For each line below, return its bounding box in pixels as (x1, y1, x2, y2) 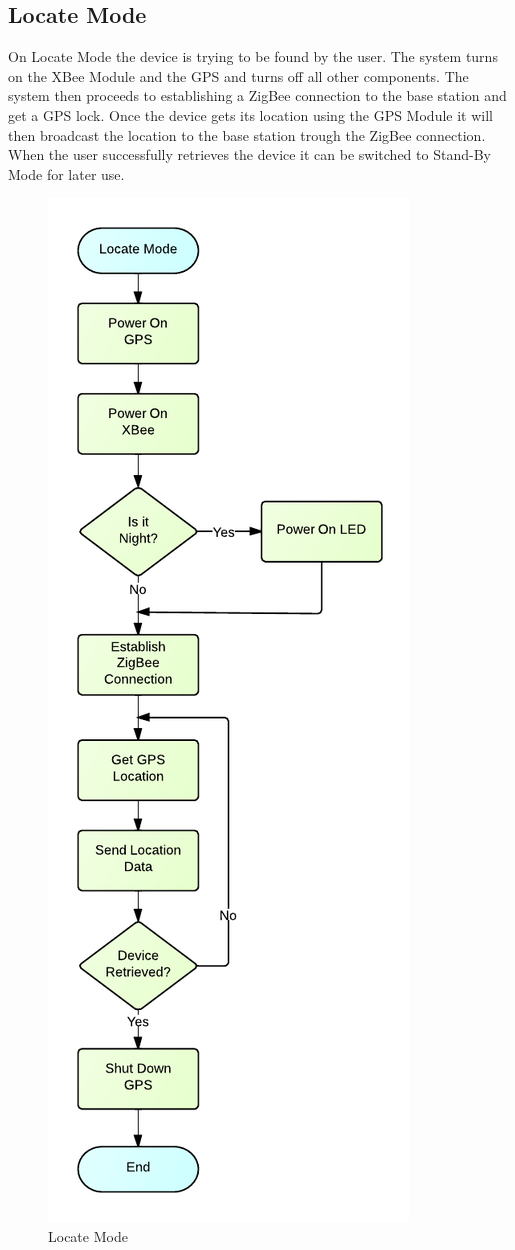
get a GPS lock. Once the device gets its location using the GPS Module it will (8, 104, 493, 125)
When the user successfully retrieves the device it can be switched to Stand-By (8, 144, 491, 165)
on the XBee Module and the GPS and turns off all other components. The (8, 65, 469, 86)
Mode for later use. (8, 163, 125, 184)
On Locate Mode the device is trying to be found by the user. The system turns (8, 46, 498, 67)
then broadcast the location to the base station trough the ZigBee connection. (8, 124, 486, 145)
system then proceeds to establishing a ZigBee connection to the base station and (8, 85, 507, 106)
